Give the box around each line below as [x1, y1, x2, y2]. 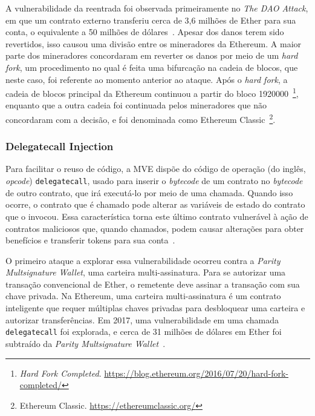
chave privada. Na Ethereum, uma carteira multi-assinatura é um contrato [5, 289, 281, 302]
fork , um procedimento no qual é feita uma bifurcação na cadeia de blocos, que [5, 61, 298, 73]
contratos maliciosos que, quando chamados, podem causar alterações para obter [5, 222, 304, 234]
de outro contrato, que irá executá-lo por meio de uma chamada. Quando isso [5, 186, 293, 199]
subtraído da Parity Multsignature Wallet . [5, 337, 166, 349]
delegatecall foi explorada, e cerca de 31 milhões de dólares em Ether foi [5, 325, 282, 338]
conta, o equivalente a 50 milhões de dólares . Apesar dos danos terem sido [5, 25, 284, 38]
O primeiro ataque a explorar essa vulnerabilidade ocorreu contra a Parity [5, 254, 281, 266]
